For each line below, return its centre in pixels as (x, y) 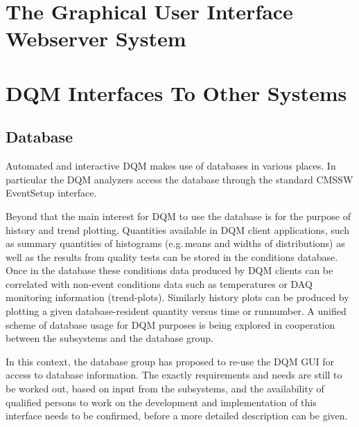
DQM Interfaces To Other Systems (176, 92)
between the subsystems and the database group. (110, 338)
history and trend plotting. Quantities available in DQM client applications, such (178, 229)
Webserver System (96, 38)
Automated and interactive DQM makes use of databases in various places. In (171, 166)
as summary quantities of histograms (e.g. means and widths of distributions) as (175, 243)
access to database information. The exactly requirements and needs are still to (174, 375)
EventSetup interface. (51, 193)
